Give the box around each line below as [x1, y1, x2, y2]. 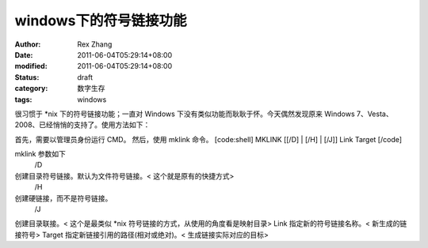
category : [14, 84, 48, 93]
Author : [14, 39, 41, 49]
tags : [14, 95, 32, 104]
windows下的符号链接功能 [14, 12, 187, 29]
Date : [14, 50, 33, 59]
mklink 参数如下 [14, 149, 67, 159]
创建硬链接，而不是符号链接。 [14, 194, 113, 203]
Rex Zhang [77, 39, 113, 49]
